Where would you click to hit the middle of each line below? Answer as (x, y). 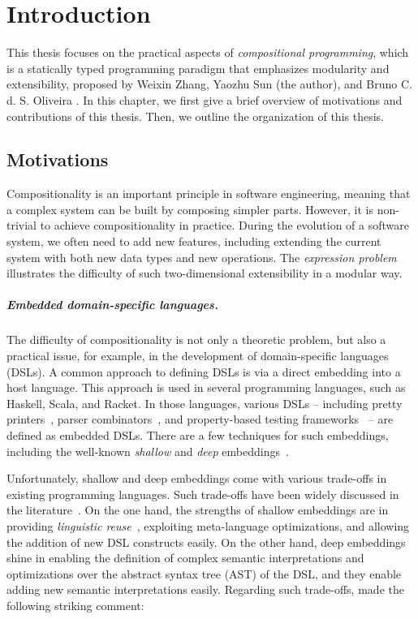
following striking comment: (75, 605)
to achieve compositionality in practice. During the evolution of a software (224, 225)
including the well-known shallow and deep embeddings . (148, 451)
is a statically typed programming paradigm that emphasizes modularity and (198, 68)
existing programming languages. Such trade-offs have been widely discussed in (203, 494)
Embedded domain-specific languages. (112, 305)
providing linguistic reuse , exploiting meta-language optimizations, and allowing (208, 525)
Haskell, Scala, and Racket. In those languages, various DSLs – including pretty (205, 403)
